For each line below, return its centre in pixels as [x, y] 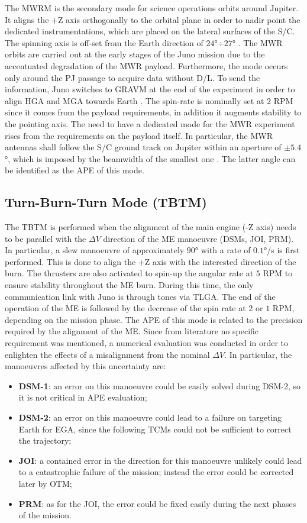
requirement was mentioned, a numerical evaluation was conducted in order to [147, 343]
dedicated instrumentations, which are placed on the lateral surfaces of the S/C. [150, 31]
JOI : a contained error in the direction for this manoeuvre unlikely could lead [160, 460]
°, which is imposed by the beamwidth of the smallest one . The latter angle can [150, 158]
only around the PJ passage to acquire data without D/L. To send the [133, 77]
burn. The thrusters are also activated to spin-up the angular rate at [129, 273]
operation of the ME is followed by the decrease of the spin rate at [125, 308]
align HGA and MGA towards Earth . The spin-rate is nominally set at [135, 100]
